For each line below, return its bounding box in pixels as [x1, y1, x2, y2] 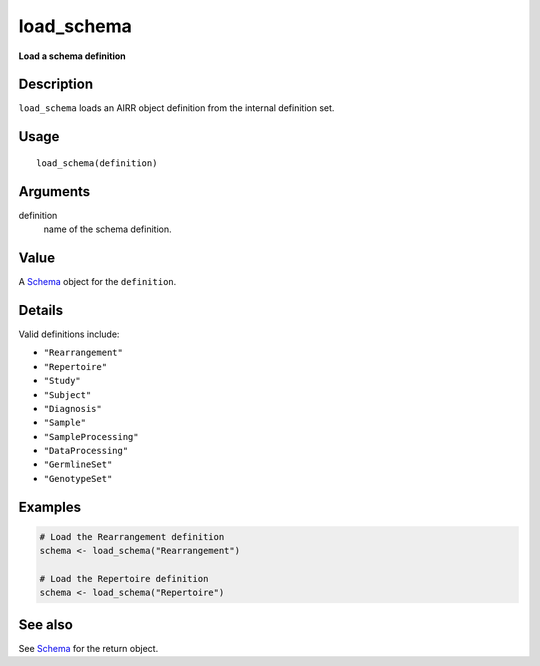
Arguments [18, 183, 91, 200]
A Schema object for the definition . [18, 276, 177, 288]
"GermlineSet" [43, 459, 113, 470]
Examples [18, 498, 82, 515]
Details [18, 301, 64, 319]
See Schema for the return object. [18, 642, 159, 654]
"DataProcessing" [43, 445, 129, 457]
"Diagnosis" [43, 403, 102, 414]
